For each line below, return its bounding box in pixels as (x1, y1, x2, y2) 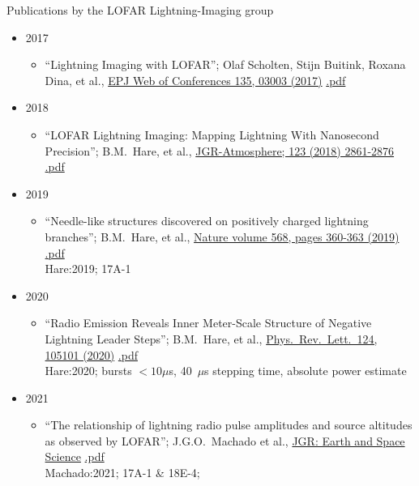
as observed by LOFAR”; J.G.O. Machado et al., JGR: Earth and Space (45, 432, 405, 449)
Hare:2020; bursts (45, 362, 132, 379)
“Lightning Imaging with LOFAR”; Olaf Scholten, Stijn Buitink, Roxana (45, 56, 406, 73)
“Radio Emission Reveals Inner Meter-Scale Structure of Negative (45, 314, 372, 331)
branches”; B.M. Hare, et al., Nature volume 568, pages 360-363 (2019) (45, 228, 400, 245)
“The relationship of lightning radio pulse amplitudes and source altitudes (45, 416, 413, 433)
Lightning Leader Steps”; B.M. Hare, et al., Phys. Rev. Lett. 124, (45, 330, 378, 347)
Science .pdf (45, 448, 105, 465)
